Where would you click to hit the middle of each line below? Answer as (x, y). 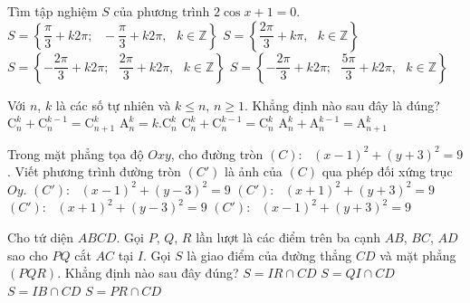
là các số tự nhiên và (113, 104)
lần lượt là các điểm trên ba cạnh (288, 237)
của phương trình (162, 11)
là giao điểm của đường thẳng (269, 255)
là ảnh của (254, 171)
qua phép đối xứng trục (387, 171)
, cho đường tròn (217, 153)
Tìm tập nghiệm (53, 11)
